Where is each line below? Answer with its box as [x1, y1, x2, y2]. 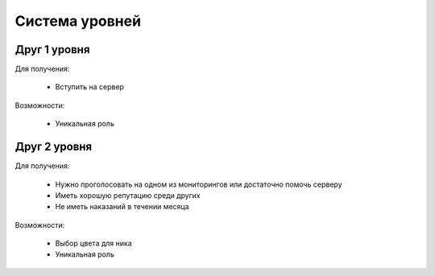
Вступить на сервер [55, 82, 125, 92]
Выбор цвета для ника [55, 238, 132, 249]
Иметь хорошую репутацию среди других [55, 190, 201, 200]
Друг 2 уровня [14, 140, 93, 154]
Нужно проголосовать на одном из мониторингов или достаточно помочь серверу [55, 179, 342, 189]
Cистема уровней [14, 12, 141, 30]
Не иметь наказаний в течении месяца [55, 202, 189, 212]
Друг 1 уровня [14, 43, 90, 56]
